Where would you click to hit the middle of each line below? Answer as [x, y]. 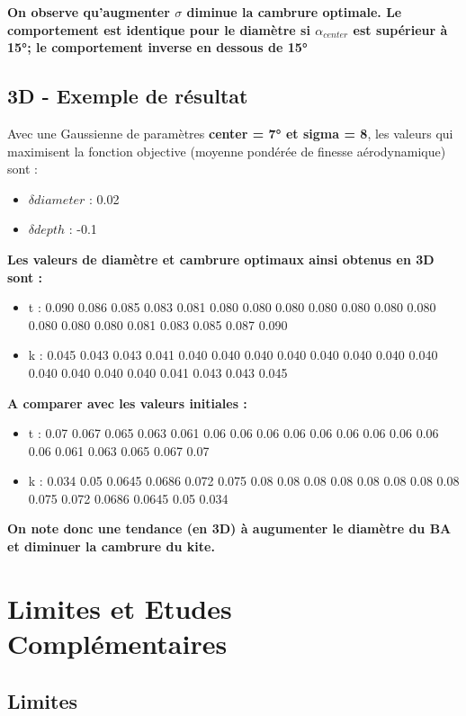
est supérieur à [400, 29]
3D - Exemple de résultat [128, 96]
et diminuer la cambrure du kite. [111, 546]
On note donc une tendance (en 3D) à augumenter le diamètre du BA [229, 528]
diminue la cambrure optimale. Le [294, 12]
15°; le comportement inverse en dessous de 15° [157, 47]
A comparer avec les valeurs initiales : [127, 403]
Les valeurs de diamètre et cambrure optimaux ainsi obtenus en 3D [221, 259]
